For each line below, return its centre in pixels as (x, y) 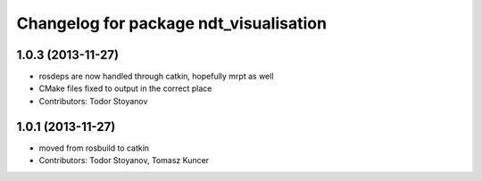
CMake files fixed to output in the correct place (125, 88)
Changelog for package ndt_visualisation (172, 23)
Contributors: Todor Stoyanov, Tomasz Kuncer (124, 160)
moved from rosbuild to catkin (94, 148)
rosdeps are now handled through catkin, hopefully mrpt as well (156, 77)
